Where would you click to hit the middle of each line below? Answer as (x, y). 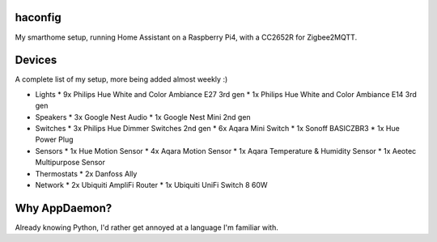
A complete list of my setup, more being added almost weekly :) (121, 79)
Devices (36, 60)
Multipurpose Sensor (70, 163)
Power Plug (54, 140)
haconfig (38, 17)
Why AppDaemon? (64, 208)
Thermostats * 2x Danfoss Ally (86, 173)
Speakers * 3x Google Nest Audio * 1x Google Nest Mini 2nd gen (143, 117)
